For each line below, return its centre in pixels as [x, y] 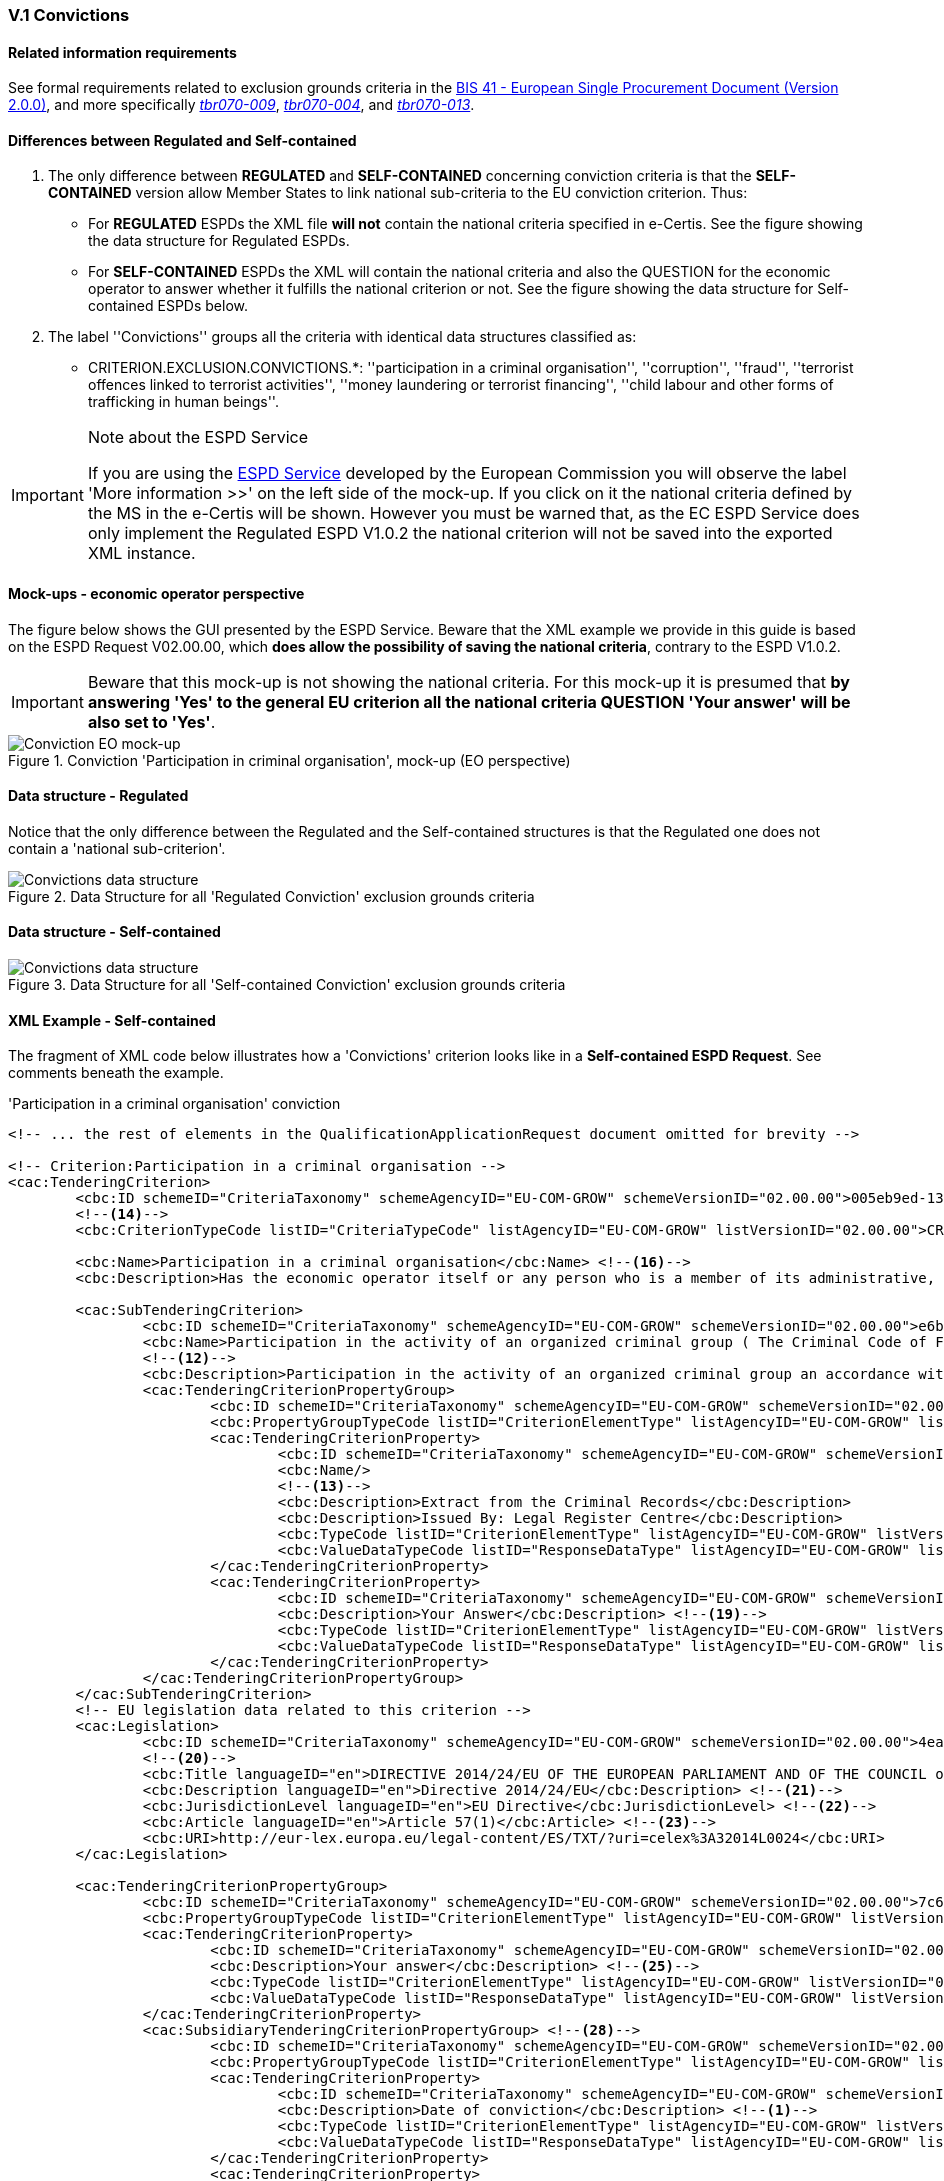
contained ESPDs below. [168, 306]
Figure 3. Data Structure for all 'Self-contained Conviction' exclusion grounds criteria [287, 985]
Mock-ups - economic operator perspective [156, 594]
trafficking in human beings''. [183, 402]
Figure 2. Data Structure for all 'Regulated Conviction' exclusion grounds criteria [271, 896]
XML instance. [141, 553]
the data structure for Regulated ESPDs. [219, 241]
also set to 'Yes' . [151, 721]
